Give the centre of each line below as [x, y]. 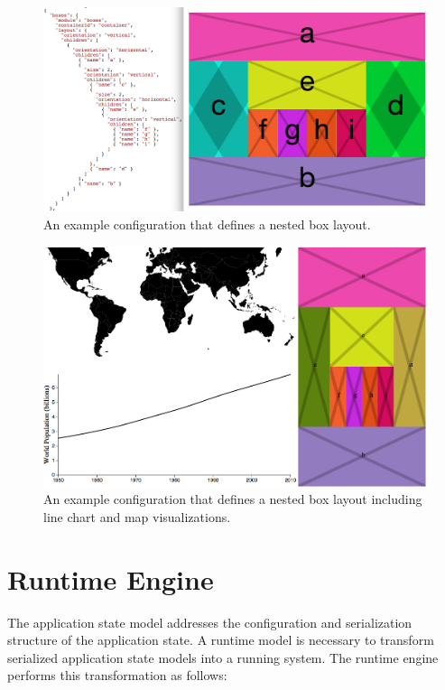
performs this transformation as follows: [117, 675]
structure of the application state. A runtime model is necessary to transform [221, 640]
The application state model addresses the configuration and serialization [210, 622]
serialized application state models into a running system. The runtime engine [223, 657]
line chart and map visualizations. [137, 516]
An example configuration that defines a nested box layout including [233, 499]
